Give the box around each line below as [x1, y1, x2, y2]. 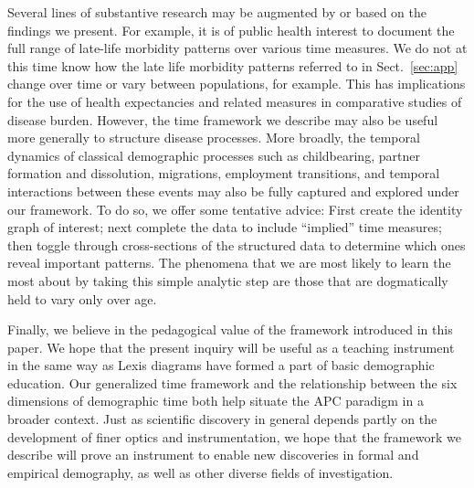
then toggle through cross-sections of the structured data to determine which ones [7, 235, 466, 254]
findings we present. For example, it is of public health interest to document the [7, 20, 455, 39]
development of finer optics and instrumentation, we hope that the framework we [7, 427, 461, 446]
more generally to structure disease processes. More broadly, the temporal [7, 128, 420, 147]
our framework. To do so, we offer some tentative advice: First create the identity [7, 199, 463, 218]
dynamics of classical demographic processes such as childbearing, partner [7, 145, 420, 164]
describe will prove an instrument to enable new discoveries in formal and [7, 445, 419, 464]
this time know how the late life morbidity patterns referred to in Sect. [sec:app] [7, 56, 458, 75]
